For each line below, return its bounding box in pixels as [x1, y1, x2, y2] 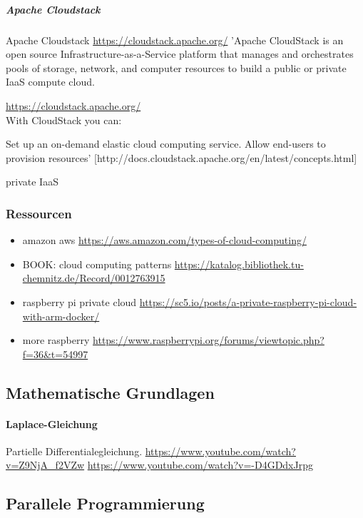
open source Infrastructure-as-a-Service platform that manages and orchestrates [6, 46, 354, 61]
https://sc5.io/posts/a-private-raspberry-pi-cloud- [139, 294, 357, 309]
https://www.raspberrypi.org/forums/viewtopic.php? [93, 332, 324, 347]
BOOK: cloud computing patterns [22, 256, 172, 271]
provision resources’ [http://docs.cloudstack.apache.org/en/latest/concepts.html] [6, 150, 357, 165]
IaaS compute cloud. [6, 74, 95, 89]
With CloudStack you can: [6, 112, 122, 127]
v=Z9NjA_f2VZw [6, 457, 85, 472]
